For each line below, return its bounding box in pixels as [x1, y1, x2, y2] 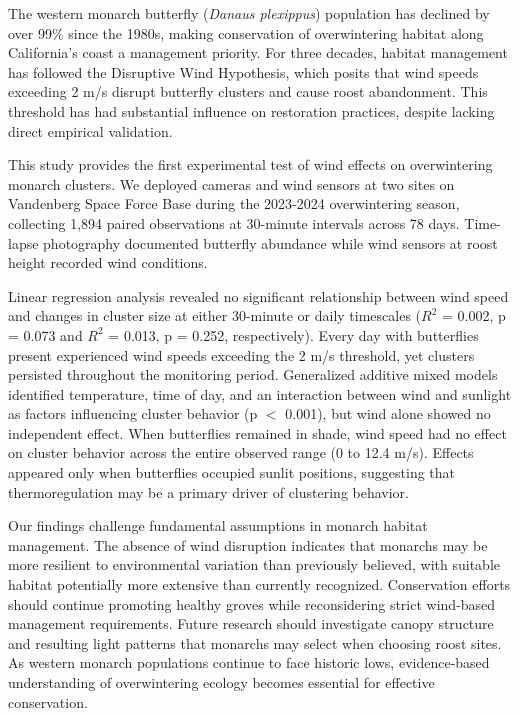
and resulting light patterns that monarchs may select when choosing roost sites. [8, 632, 502, 653]
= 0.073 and [8, 324, 83, 345]
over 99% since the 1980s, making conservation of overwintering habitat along [8, 22, 484, 43]
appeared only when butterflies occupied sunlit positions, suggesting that [8, 462, 456, 483]
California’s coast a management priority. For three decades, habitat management [8, 42, 508, 63]
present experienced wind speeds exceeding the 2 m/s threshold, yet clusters [8, 344, 475, 365]
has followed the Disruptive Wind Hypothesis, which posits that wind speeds [8, 61, 479, 82]
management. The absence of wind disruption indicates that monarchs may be [8, 534, 488, 555]
